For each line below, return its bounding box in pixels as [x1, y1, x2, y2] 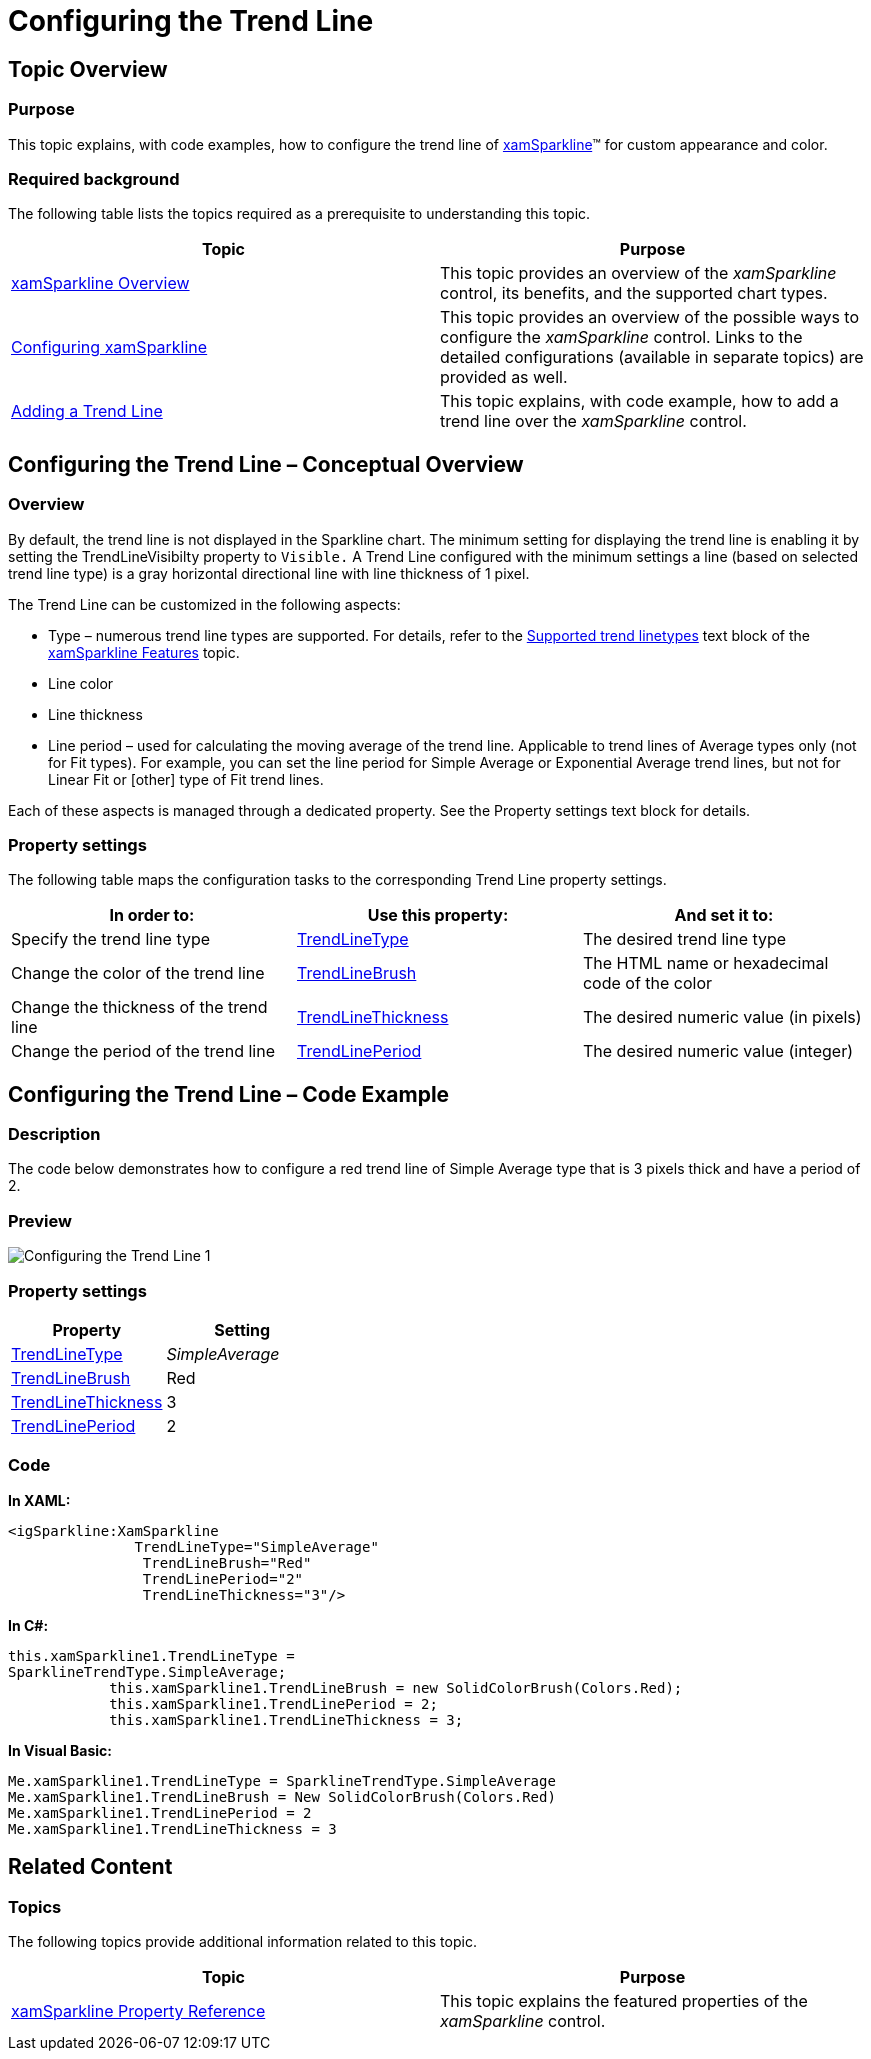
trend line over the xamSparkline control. [440, 411, 747, 432]
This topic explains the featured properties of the [440, 1990, 808, 2011]
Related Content [8, 1854, 173, 1880]
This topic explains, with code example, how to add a [440, 391, 839, 412]
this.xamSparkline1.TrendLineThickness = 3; [109, 1711, 464, 1728]
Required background [8, 168, 180, 189]
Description [8, 1124, 101, 1145]
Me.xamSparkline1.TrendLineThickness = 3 [8, 1820, 337, 1837]
